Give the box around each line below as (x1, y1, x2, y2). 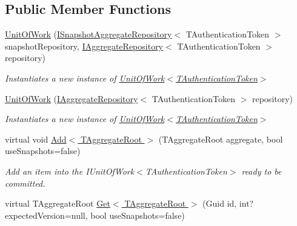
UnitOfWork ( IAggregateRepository (5, 92, 138, 105)
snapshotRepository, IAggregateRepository (5, 39, 164, 52)
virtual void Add (5, 132, 67, 145)
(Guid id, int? (202, 197, 254, 210)
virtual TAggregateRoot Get (5, 197, 110, 210)
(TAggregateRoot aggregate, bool (158, 132, 283, 145)
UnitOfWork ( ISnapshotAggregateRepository (5, 28, 172, 40)
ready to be (241, 164, 282, 177)
